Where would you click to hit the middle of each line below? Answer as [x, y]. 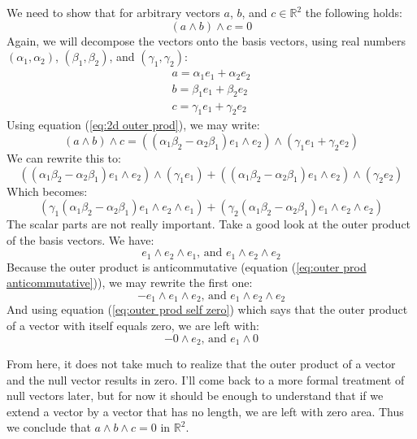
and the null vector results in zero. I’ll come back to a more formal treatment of [206, 379]
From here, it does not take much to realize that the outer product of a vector [201, 364]
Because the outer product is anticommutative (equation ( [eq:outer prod [187, 266]
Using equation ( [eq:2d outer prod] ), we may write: [133, 125]
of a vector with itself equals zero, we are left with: [133, 325]
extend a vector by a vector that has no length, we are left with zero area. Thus [205, 411]
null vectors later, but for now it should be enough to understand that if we [195, 396]
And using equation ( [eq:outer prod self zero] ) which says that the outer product [207, 309]
